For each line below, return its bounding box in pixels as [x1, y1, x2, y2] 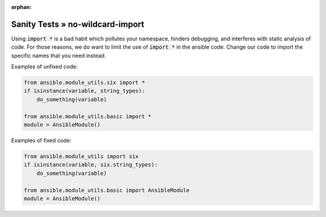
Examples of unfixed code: [11, 63, 78, 71]
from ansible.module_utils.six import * [24, 79, 145, 86]
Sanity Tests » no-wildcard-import [11, 19, 144, 30]
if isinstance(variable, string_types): [24, 87, 145, 95]
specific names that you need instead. [11, 52, 106, 59]
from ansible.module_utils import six [24, 153, 139, 160]
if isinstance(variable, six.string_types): [24, 162, 158, 168]
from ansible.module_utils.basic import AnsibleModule [24, 187, 190, 193]
